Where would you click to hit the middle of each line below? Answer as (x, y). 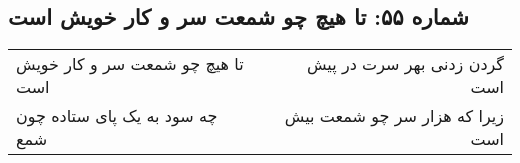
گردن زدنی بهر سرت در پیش (405, 64)
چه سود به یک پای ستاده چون (117, 116)
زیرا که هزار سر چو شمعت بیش (394, 116)
